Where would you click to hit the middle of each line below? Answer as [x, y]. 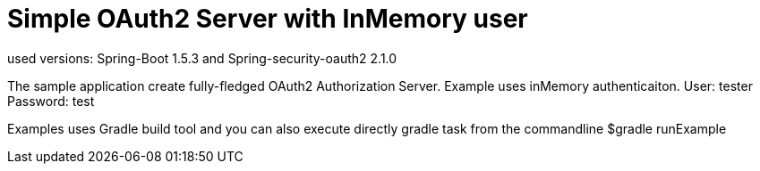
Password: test [51, 101]
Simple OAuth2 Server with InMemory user [268, 19]
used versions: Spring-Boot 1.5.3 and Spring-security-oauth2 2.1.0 [202, 58]
